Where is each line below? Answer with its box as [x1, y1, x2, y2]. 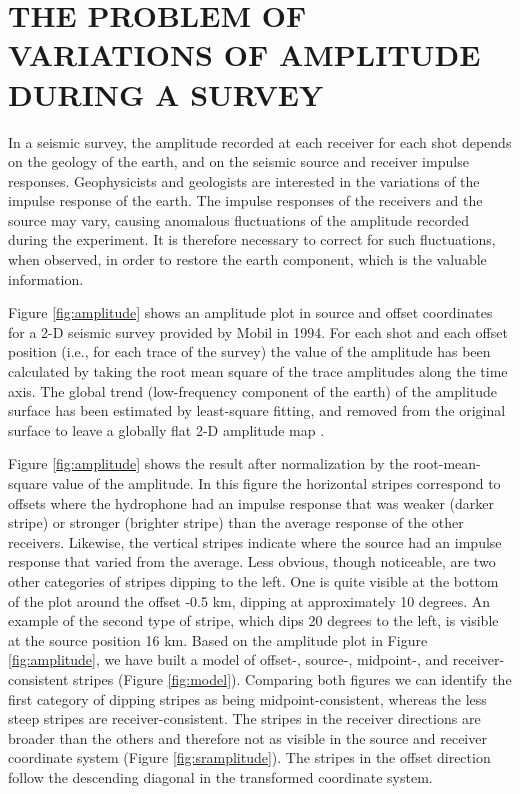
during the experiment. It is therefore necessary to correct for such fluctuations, [8, 229, 496, 250]
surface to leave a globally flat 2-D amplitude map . [8, 419, 325, 440]
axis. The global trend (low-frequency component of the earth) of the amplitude [8, 380, 498, 401]
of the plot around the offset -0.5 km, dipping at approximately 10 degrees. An [8, 590, 491, 611]
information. [8, 268, 84, 289]
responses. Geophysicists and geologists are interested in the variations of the [8, 170, 480, 191]
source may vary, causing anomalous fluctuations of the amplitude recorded [8, 209, 469, 230]
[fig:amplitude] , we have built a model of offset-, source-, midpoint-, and [8, 649, 449, 670]
